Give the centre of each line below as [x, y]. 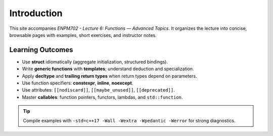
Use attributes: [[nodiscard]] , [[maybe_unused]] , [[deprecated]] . [99, 90]
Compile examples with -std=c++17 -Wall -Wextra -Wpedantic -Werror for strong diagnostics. [129, 120]
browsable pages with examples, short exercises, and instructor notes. [83, 35]
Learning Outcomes [41, 50]
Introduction [36, 13]
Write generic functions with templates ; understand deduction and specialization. [108, 69]
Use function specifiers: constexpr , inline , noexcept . [78, 83]
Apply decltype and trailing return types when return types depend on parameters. [109, 76]
